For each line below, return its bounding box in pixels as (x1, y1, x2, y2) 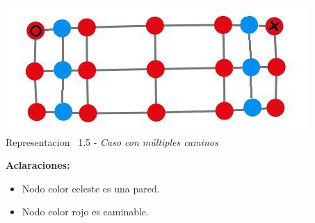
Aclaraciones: (6, 158, 70, 172)
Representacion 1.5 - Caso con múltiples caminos (6, 134, 218, 149)
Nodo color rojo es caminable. (22, 204, 149, 219)
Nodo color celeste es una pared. (22, 181, 160, 195)
